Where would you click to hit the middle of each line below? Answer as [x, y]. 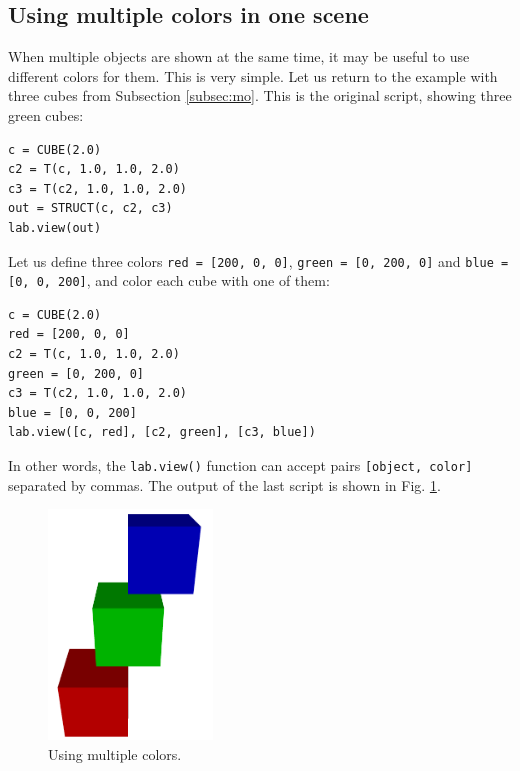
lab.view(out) [55, 227]
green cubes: [46, 114]
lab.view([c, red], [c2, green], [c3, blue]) [162, 432]
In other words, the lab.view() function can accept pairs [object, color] [240, 465]
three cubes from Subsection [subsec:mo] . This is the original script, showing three [260, 95]
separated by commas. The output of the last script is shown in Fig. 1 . [224, 484]
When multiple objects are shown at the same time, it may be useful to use [239, 56]
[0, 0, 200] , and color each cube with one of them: [169, 280]
